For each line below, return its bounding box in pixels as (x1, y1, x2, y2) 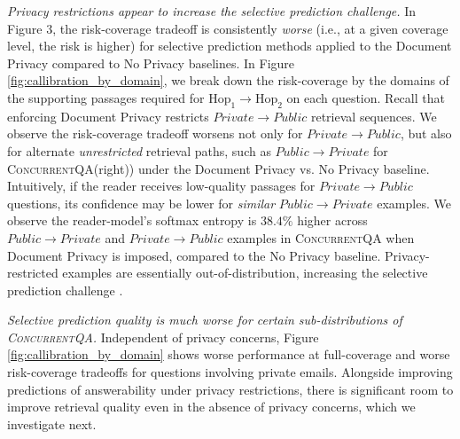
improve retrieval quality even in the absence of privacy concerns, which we (7, 397, 416, 416)
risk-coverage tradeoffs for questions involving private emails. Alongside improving (7, 363, 453, 381)
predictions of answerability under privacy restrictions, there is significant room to (7, 380, 454, 398)
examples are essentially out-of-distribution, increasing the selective (62, 263, 428, 282)
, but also (400, 124, 452, 143)
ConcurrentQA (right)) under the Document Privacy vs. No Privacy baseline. (7, 159, 430, 177)
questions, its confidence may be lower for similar (7, 193, 276, 212)
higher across (297, 211, 368, 230)
